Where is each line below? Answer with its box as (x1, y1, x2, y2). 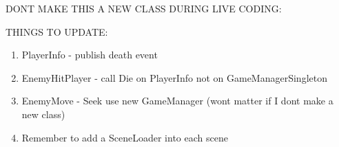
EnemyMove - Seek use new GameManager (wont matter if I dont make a (21, 93, 333, 108)
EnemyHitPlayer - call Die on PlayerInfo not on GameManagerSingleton (21, 70, 327, 84)
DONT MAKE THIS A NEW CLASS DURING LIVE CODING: (6, 1, 282, 15)
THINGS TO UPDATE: (6, 24, 108, 38)
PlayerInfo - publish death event (21, 47, 158, 62)
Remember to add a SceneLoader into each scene (21, 130, 228, 144)
